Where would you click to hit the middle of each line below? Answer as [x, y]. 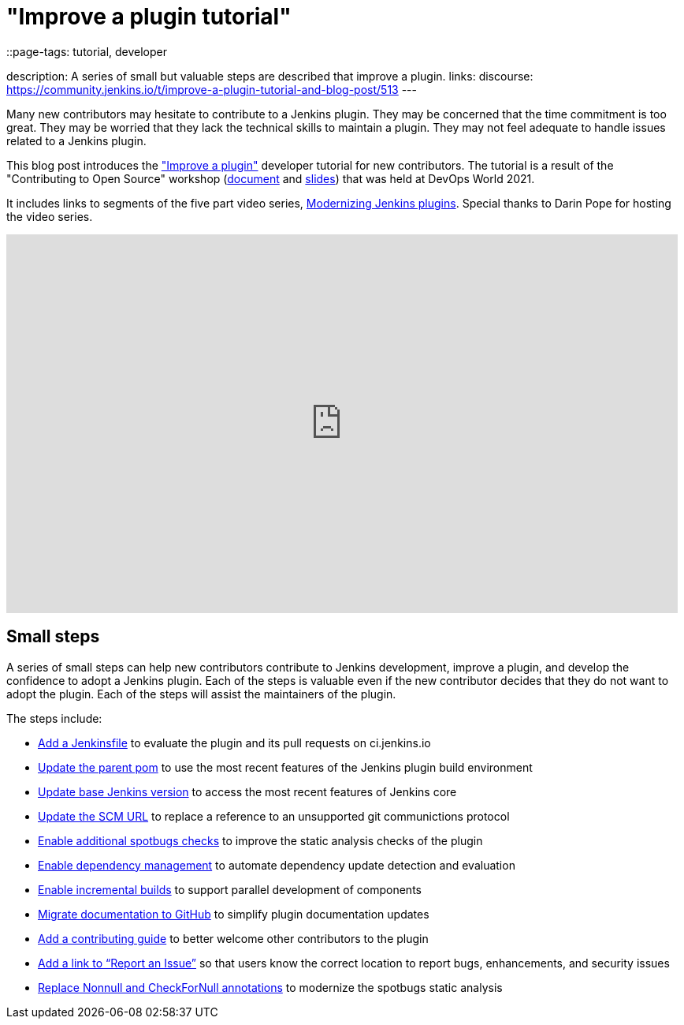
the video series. [50, 216]
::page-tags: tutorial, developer [87, 51]
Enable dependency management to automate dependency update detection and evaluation [277, 865]
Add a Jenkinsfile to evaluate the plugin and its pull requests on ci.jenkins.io [234, 743]
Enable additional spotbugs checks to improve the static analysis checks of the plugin [260, 840]
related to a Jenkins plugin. [76, 140]
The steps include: [54, 718]
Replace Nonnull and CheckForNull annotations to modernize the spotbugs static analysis [270, 987]
